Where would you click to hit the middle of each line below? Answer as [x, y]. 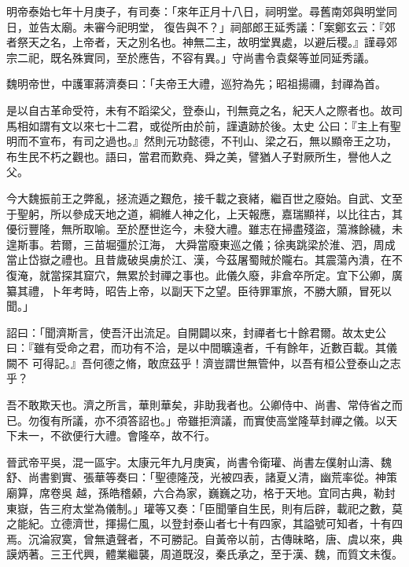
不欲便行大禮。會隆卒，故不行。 [133, 435]
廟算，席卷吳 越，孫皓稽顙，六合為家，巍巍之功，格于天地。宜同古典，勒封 [201, 493]
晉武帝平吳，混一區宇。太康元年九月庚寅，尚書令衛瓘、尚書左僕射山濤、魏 [199, 461]
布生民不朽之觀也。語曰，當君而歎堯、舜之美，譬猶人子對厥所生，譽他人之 [199, 156]
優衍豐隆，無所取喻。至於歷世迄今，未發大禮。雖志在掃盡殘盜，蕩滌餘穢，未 [204, 229]
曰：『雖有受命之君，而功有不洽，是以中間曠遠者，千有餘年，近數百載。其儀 [202, 348]
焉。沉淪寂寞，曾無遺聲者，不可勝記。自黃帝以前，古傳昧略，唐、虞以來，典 [204, 538]
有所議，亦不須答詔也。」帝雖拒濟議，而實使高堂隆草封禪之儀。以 [218, 420]
